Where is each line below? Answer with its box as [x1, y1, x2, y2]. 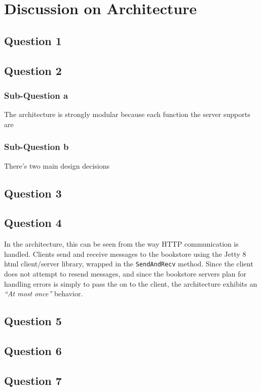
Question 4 [4, 215, 62, 230]
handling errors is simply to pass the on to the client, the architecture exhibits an [4, 278, 257, 289]
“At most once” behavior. [4, 288, 83, 299]
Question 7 [4, 372, 62, 388]
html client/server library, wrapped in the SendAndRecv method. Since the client [4, 258, 253, 269]
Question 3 [4, 185, 62, 201]
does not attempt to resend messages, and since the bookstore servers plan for [4, 268, 247, 279]
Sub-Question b [4, 140, 69, 153]
